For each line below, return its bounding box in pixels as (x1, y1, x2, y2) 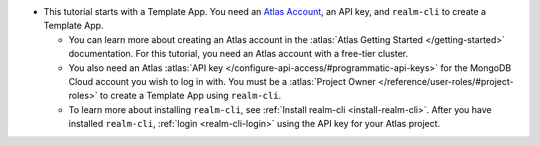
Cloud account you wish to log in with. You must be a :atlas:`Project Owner (68, 75, 377, 87)
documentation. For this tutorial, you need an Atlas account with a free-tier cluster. (68, 48, 409, 60)
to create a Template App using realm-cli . (100, 90, 282, 102)
